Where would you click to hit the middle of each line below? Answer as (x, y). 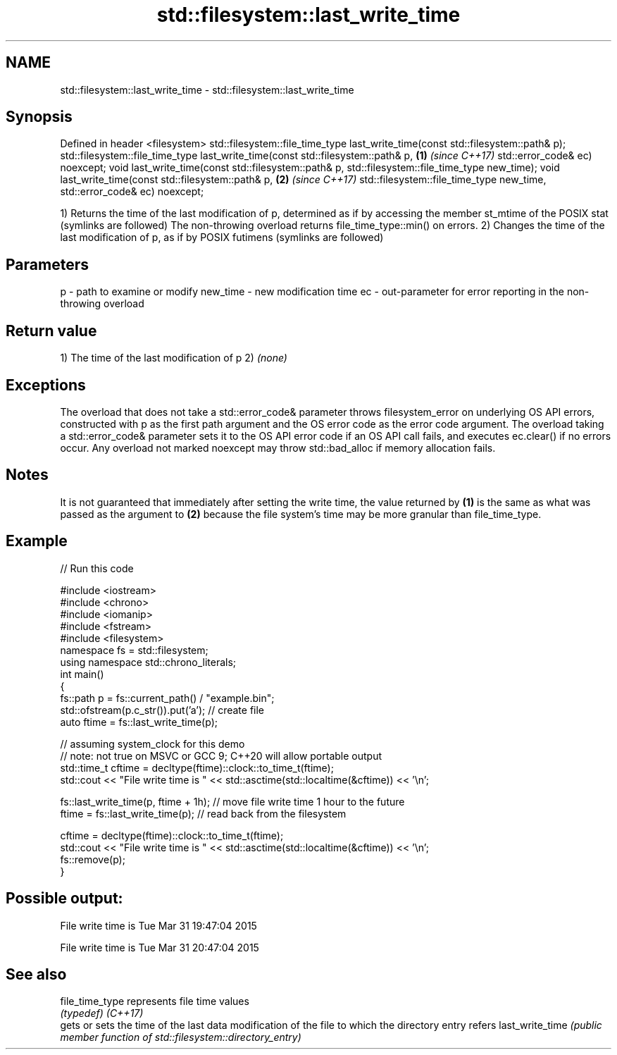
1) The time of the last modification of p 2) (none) (174, 358)
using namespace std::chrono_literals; (148, 662)
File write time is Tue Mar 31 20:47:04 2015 (160, 947)
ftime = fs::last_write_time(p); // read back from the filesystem (203, 813)
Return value (51, 331)
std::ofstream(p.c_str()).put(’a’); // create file (162, 710)
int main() (82, 674)
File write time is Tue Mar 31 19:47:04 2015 (158, 925)
